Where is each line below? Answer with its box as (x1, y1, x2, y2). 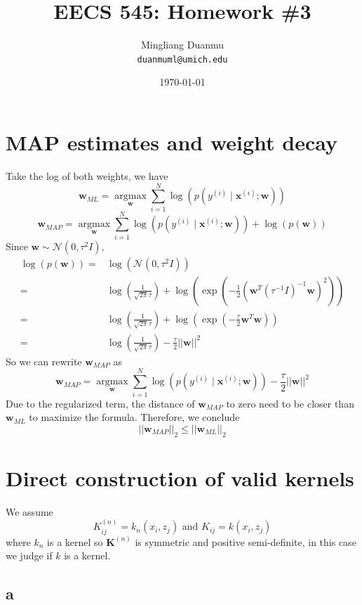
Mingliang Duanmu (140, 37, 224, 52)
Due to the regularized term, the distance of (6, 396, 195, 410)
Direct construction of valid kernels (6, 463, 354, 492)
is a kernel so (47, 534, 103, 549)
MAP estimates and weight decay (6, 127, 338, 156)
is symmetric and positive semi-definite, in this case (135, 534, 356, 549)
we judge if (6, 548, 53, 563)
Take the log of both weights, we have (6, 168, 168, 183)
